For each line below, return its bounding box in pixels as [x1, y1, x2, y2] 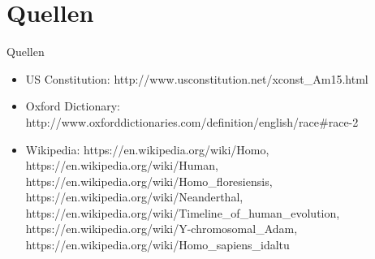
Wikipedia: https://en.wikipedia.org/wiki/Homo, [25, 140, 269, 158]
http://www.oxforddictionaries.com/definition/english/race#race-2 [25, 113, 359, 130]
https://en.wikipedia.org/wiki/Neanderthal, [25, 188, 244, 205]
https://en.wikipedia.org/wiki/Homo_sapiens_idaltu [25, 236, 290, 253]
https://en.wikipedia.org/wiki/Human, [25, 157, 218, 174]
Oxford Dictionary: [25, 97, 120, 114]
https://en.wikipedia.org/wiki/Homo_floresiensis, [25, 172, 273, 189]
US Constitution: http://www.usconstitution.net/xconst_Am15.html [25, 70, 369, 87]
